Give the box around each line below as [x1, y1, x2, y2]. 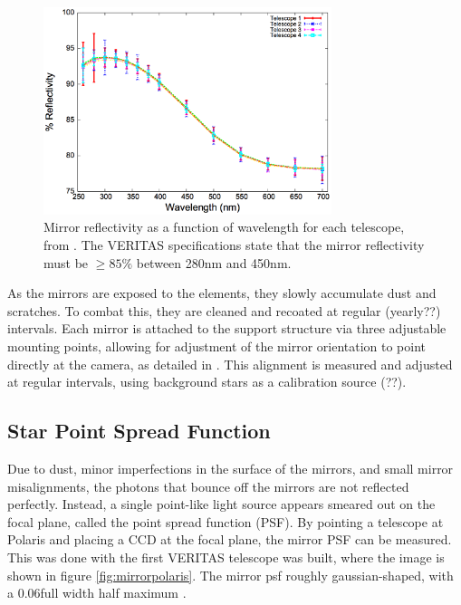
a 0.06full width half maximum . [7, 583, 187, 602]
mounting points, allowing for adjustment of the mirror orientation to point [7, 336, 427, 355]
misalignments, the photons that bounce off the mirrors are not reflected [7, 476, 409, 495]
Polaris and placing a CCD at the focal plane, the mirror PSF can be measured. [7, 530, 452, 549]
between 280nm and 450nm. [136, 253, 292, 272]
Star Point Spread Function [7, 417, 271, 445]
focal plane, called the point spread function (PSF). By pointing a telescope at [7, 512, 444, 531]
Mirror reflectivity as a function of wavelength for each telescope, [43, 217, 405, 236]
